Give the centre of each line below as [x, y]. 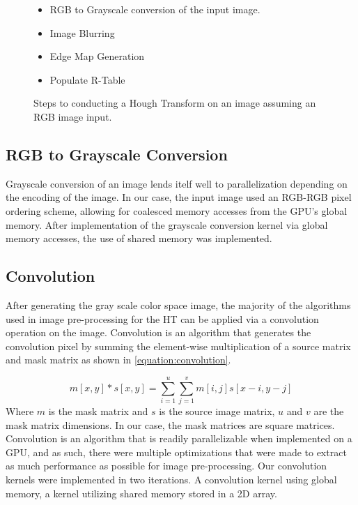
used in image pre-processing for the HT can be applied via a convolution [162, 318]
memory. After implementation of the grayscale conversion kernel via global [167, 224]
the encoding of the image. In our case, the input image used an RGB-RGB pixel [179, 197]
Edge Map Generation [97, 56]
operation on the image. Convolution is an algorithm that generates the [158, 332]
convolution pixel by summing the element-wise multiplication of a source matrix [178, 346]
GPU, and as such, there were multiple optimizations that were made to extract [176, 452]
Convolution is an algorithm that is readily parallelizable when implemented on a [179, 438]
